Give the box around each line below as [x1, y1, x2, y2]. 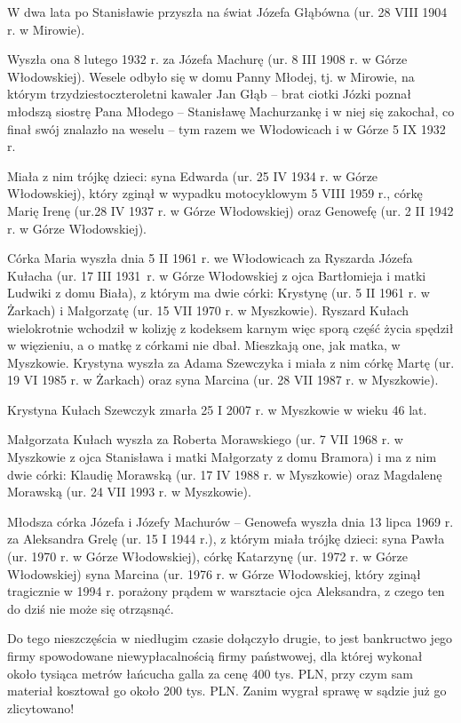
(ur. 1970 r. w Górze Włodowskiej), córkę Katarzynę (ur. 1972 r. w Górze [7, 547, 408, 566]
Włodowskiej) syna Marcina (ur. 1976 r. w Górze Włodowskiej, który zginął [7, 564, 421, 583]
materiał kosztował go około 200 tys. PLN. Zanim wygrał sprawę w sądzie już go [7, 681, 447, 700]
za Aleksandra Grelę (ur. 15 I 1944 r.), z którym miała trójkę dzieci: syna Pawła [7, 529, 445, 548]
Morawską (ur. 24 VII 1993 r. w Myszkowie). [7, 482, 251, 501]
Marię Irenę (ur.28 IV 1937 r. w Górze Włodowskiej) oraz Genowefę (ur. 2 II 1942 [7, 201, 454, 219]
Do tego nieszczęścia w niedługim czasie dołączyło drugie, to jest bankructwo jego [7, 629, 453, 648]
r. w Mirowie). [7, 20, 85, 38]
